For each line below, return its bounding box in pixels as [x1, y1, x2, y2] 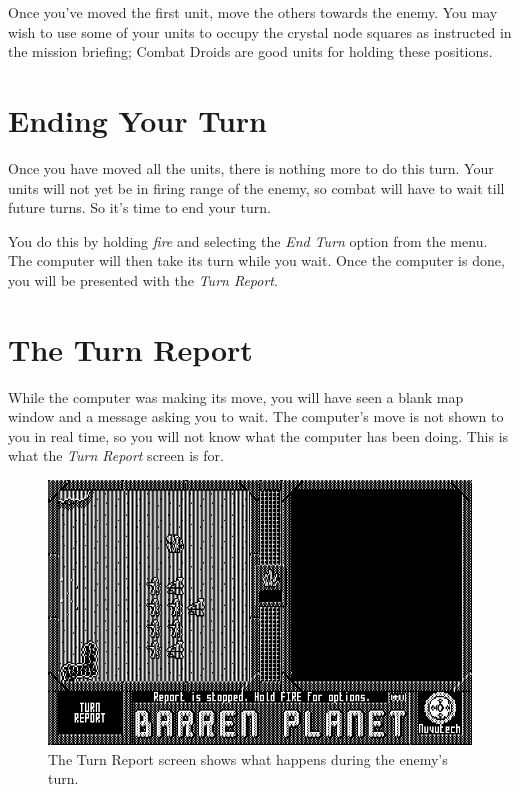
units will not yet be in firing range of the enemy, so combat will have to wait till [8, 177, 505, 198]
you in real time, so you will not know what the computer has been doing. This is [8, 425, 509, 446]
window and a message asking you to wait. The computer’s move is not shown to [8, 406, 504, 427]
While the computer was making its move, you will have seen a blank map [8, 386, 464, 407]
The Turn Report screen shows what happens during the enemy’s [48, 748, 448, 769]
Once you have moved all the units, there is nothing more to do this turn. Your [8, 157, 494, 178]
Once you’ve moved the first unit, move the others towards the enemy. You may [8, 2, 498, 22]
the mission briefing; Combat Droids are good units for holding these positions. [8, 41, 493, 62]
